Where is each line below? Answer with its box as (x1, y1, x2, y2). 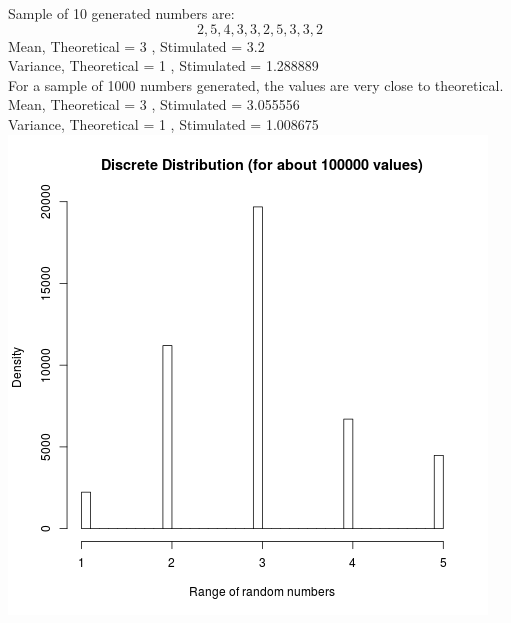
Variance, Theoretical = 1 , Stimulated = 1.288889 (8, 55, 319, 76)
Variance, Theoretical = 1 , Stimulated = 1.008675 (8, 113, 319, 134)
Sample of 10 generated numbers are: (8, 3, 235, 23)
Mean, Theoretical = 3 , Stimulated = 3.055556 (8, 94, 300, 115)
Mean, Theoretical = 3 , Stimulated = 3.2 (8, 35, 265, 56)
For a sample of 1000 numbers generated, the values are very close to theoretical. (8, 74, 504, 95)
